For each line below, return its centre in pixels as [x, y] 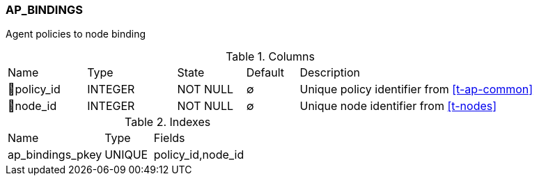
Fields [169, 138]
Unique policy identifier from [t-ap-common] [416, 89]
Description [330, 73]
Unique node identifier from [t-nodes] [398, 106]
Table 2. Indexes [168, 122]
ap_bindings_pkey [55, 155]
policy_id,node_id [199, 155]
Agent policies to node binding [76, 34]
